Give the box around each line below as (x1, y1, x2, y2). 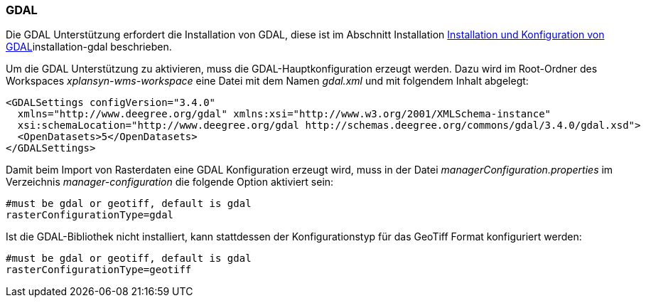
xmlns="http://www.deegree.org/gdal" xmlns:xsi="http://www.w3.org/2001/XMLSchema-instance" (17, 108, 551, 120)
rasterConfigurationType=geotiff (6, 264, 192, 276)
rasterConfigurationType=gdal (6, 209, 174, 221)
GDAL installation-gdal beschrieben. (6, 41, 172, 53)
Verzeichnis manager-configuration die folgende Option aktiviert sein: (6, 176, 334, 188)
